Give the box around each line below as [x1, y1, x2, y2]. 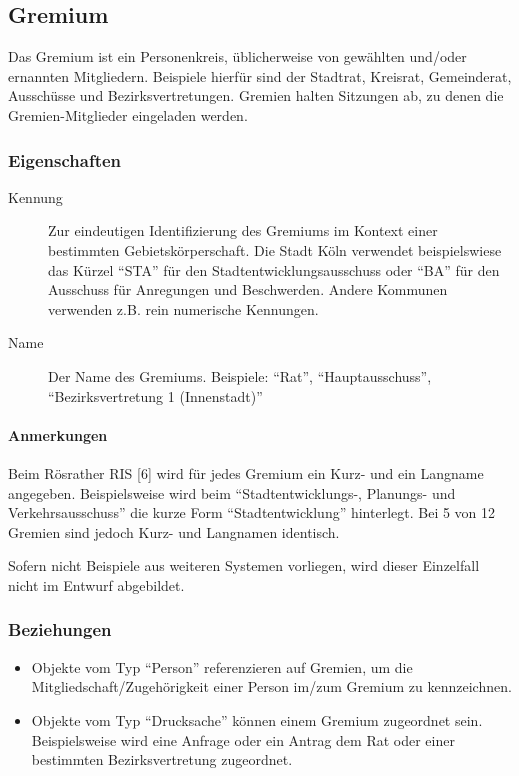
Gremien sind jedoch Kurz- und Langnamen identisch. [8, 521, 340, 542]
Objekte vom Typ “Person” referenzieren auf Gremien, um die [31, 656, 413, 677]
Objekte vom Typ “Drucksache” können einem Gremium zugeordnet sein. [31, 709, 483, 730]
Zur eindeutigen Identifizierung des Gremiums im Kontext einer [48, 220, 438, 241]
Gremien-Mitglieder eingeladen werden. [8, 104, 248, 125]
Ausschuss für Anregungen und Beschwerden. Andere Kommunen [48, 279, 448, 300]
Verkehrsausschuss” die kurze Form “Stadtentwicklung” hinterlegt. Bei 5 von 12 [8, 502, 496, 523]
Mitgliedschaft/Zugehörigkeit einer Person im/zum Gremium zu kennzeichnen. [31, 676, 512, 697]
